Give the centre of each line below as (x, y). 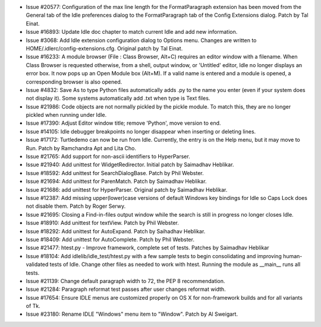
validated (37, 265)
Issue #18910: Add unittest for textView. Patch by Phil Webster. (103, 223)
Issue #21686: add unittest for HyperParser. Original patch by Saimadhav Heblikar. (127, 189)
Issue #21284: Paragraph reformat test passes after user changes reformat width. (126, 289)
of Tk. (33, 306)
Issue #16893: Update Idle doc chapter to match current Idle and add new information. (132, 32)
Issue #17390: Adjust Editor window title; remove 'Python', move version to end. (123, 123)
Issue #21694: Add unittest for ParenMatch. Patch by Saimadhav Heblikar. (117, 182)
